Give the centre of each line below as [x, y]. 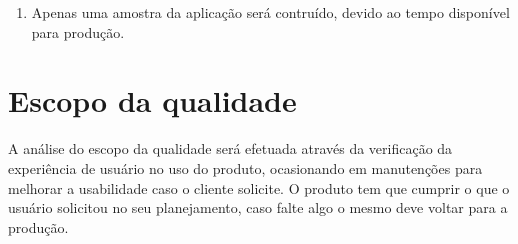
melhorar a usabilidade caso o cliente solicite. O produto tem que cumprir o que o [259, 187]
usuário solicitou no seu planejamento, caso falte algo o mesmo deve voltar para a [258, 207]
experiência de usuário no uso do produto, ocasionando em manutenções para [245, 167]
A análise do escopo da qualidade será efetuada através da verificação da [230, 148]
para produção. [78, 31]
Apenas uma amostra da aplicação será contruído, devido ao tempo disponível [270, 12]
